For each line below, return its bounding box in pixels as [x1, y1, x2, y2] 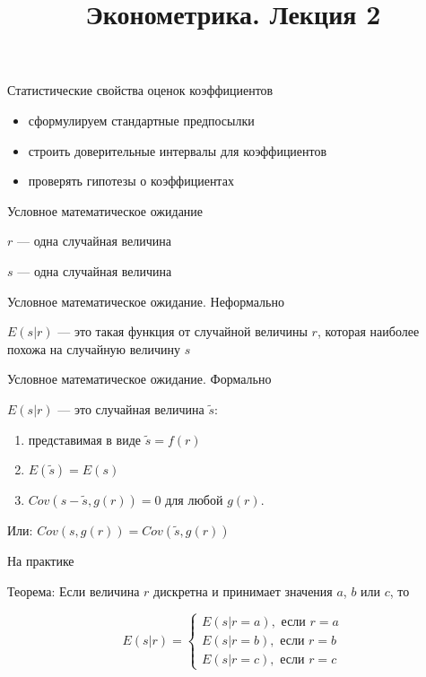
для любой [165, 490, 223, 509]
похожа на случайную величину [7, 339, 180, 358]
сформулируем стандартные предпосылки [28, 110, 255, 129]
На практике [7, 551, 74, 570]
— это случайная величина [57, 399, 204, 418]
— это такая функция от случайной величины [57, 322, 308, 341]
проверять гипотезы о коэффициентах [28, 171, 234, 190]
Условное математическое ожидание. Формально [7, 369, 272, 388]
